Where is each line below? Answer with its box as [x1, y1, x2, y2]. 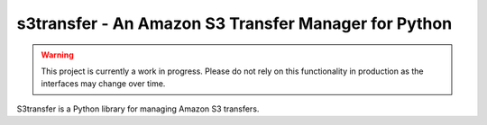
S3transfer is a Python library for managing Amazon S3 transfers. [16, 103, 260, 114]
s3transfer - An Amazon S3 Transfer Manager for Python [16, 13, 453, 33]
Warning [41, 49, 74, 60]
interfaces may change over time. [41, 78, 166, 89]
